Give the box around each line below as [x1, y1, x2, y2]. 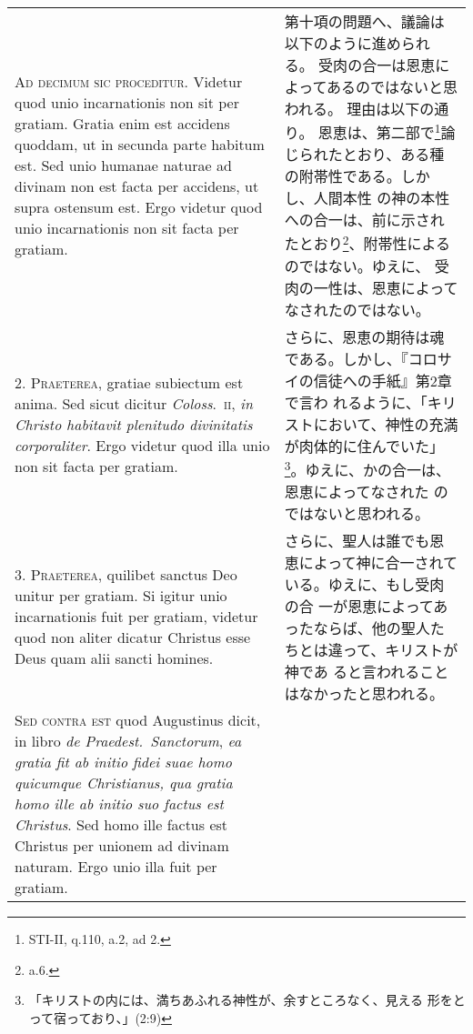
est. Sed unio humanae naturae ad [15, 154, 232, 176]
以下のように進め [284, 33, 401, 54]
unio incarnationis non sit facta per [15, 216, 239, 238]
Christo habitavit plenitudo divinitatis [15, 414, 253, 436]
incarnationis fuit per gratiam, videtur [15, 606, 258, 627]
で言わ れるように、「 [284, 391, 428, 413]
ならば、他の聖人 [313, 617, 430, 638]
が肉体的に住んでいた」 [284, 435, 444, 457]
